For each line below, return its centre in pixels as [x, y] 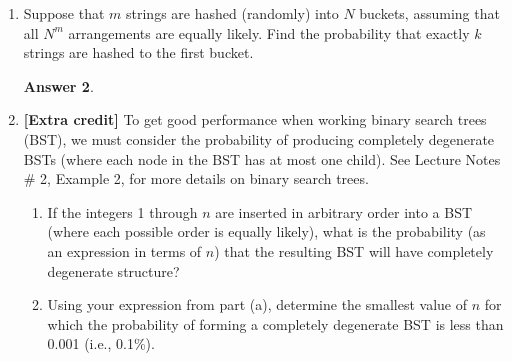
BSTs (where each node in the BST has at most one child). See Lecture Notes [262, 158]
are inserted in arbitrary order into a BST [344, 211]
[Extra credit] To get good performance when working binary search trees [255, 119]
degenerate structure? [113, 270]
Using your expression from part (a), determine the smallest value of [257, 304]
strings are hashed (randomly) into [232, 13]
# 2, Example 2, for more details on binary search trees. [196, 178]
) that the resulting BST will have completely [354, 250]
